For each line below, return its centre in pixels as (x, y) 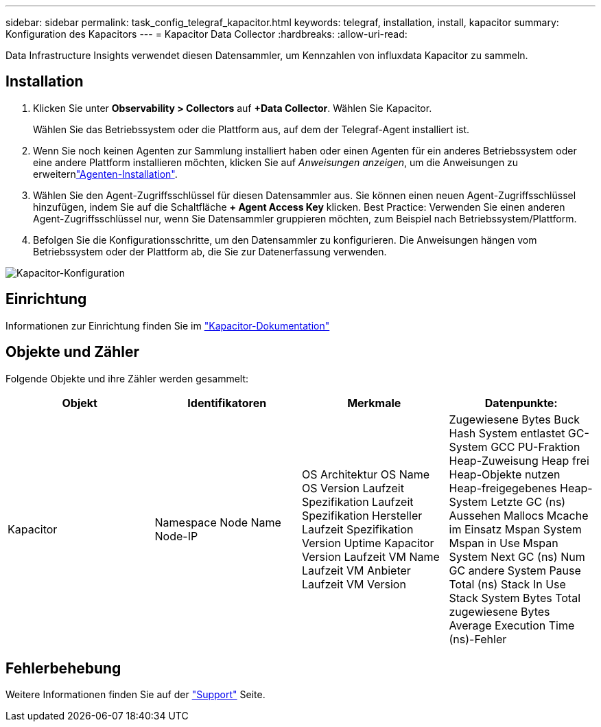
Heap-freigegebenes (503, 488)
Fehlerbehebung (63, 668)
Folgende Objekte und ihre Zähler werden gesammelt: (127, 378)
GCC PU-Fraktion (535, 447)
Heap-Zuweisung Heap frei (519, 460)
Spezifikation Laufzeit (358, 501)
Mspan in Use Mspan (504, 543)
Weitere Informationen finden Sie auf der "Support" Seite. (135, 695)
